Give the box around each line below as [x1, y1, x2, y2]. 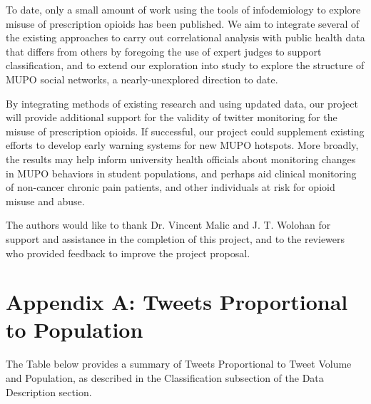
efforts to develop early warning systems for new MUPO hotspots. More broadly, [6, 138, 359, 152]
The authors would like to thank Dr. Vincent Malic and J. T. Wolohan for [6, 217, 331, 232]
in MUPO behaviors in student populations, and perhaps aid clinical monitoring [6, 165, 357, 180]
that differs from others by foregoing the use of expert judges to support [6, 43, 322, 58]
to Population [6, 315, 143, 344]
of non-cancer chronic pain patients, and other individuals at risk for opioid [6, 180, 335, 195]
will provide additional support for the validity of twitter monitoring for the [6, 110, 337, 125]
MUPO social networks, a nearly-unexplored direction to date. [6, 71, 278, 86]
